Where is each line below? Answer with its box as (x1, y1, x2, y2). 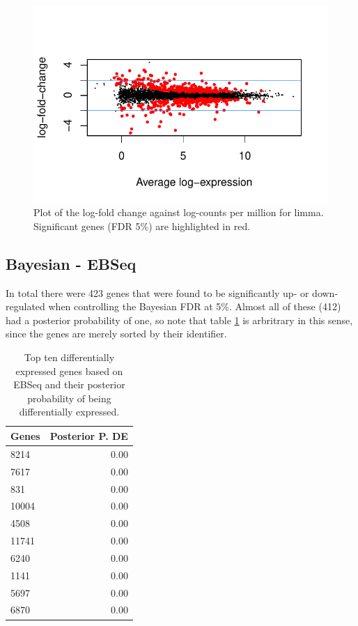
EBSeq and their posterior (13, 377, 125, 392)
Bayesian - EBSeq (6, 252, 137, 274)
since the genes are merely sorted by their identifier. (6, 326, 227, 341)
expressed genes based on (15, 363, 123, 378)
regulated (6, 299, 45, 314)
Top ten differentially (24, 350, 115, 365)
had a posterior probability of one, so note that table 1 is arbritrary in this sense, (6, 312, 353, 327)
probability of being (27, 390, 111, 405)
